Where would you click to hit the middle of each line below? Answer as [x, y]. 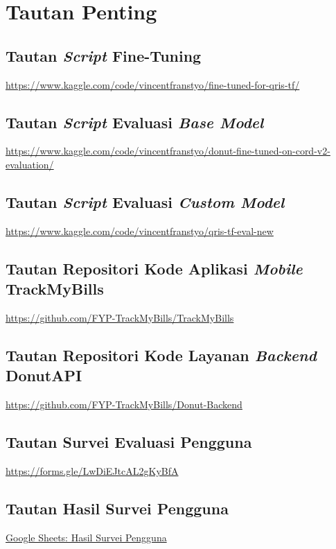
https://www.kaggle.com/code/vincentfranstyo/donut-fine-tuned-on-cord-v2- [168, 151]
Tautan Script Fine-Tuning [104, 55]
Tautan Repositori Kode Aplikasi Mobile [154, 268]
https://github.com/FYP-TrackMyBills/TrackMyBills [120, 317]
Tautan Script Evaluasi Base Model [135, 122]
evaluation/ [30, 164]
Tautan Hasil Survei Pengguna [117, 508]
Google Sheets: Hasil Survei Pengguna [86, 537]
